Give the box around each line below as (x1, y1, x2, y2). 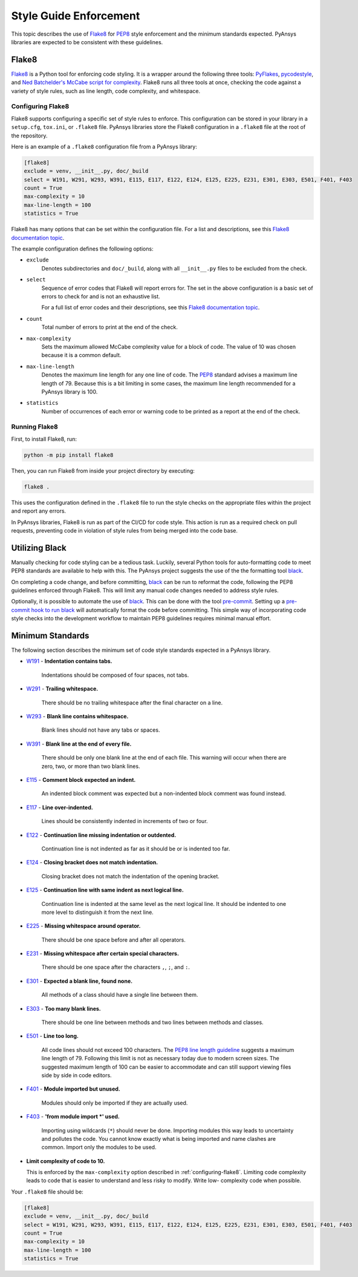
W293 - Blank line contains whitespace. (26, 713, 129, 720)
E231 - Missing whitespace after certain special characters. (26, 950, 180, 957)
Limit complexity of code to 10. (26, 1157, 105, 1164)
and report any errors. (11, 507, 67, 514)
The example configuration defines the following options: (11, 245, 154, 252)
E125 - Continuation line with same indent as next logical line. (26, 887, 184, 894)
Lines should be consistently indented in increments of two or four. (41, 818, 208, 825)
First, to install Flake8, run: (11, 435, 77, 442)
